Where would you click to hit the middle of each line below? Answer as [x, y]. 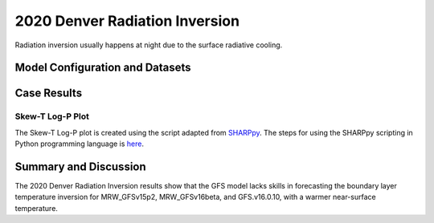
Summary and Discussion [80, 166]
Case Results [49, 93]
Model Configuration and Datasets [103, 68]
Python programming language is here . [80, 144]
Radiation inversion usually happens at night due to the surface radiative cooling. [149, 45]
